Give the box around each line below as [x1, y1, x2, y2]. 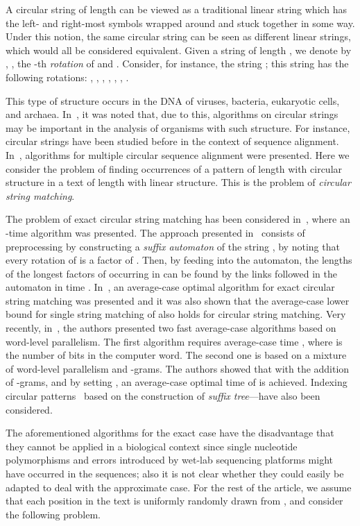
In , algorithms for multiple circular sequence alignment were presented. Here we [6, 147, 350, 162]
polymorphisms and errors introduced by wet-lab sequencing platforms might [6, 452, 333, 467]
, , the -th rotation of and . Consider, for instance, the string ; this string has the [6, 56, 349, 71]
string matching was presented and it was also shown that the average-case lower [6, 293, 350, 307]
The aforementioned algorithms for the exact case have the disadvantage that [6, 425, 334, 440]
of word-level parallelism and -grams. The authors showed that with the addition [6, 361, 350, 375]
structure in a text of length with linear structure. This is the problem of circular [6, 175, 351, 189]
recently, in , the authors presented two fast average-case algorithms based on [6, 321, 336, 335]
